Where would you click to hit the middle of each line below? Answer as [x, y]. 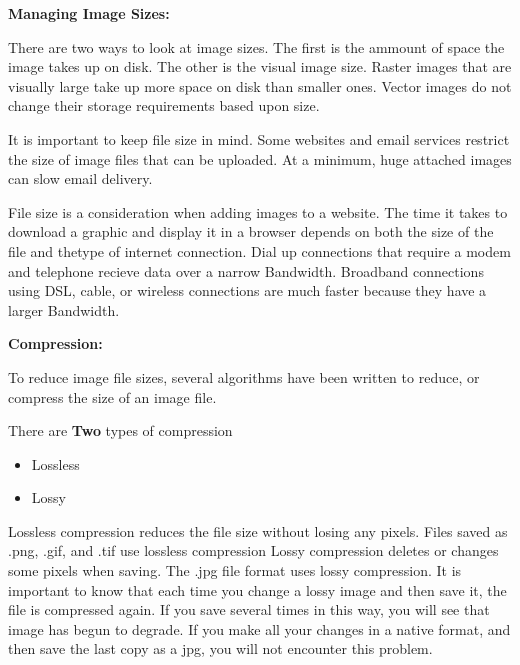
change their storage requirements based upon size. [164, 105]
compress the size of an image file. [112, 396]
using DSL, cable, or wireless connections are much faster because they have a [247, 290]
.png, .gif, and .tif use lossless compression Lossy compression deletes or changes [253, 550]
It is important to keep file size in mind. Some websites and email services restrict [259, 138]
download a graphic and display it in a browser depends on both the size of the [251, 231]
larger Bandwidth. [64, 309]
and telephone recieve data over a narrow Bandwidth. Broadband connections [246, 270]
